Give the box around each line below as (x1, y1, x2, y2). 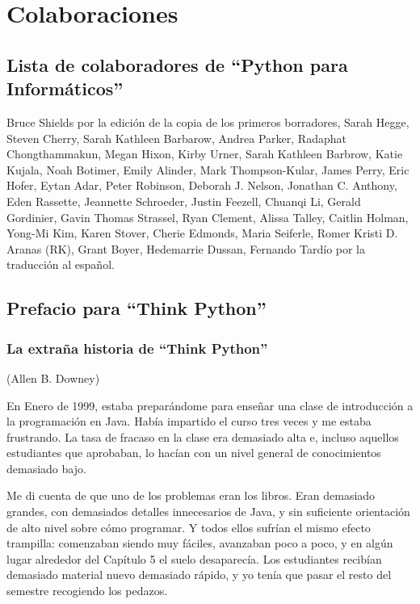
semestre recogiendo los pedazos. (6, 582, 168, 599)
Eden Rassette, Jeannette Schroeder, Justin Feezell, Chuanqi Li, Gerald (6, 192, 361, 209)
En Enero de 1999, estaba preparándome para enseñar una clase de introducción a (6, 396, 414, 413)
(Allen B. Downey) (6, 369, 100, 386)
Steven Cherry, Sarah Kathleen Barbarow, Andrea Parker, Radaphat (6, 129, 346, 146)
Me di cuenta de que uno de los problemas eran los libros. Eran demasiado (6, 487, 376, 504)
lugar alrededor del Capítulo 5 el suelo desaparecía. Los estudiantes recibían (6, 550, 382, 567)
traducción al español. (6, 256, 115, 273)
